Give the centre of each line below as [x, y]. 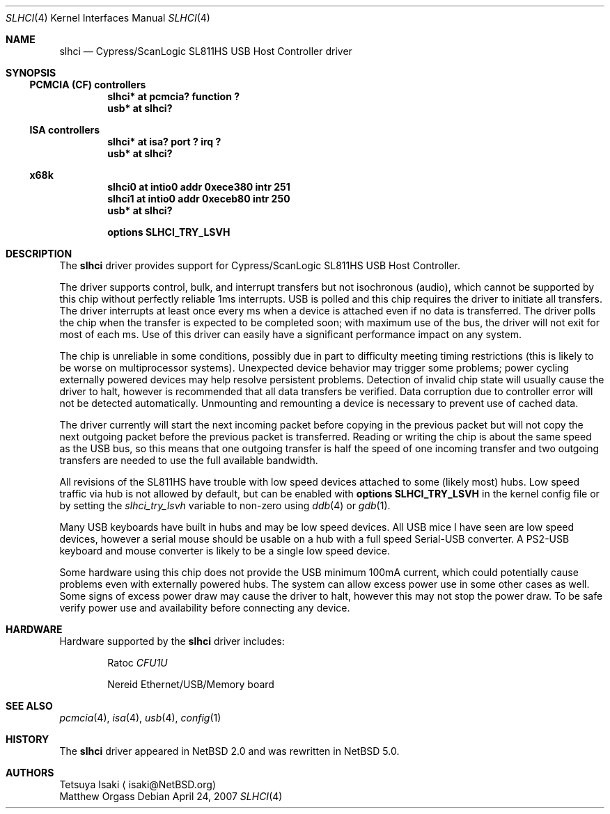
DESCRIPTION [39, 254]
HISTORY [28, 739]
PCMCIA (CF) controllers [88, 85]
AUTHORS [30, 773]
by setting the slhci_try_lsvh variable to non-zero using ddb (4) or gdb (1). [225, 505]
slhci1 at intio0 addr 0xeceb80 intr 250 [199, 199]
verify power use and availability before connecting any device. [205, 608]
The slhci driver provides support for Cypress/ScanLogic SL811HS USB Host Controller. [260, 265]
